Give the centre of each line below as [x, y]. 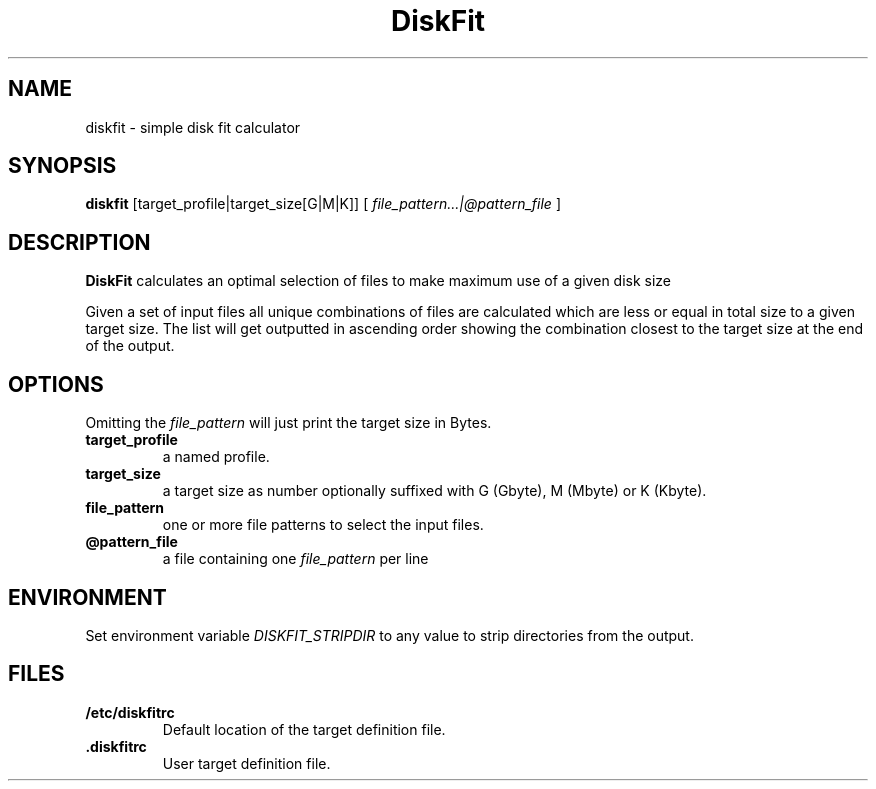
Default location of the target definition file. [304, 729]
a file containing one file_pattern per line [295, 559]
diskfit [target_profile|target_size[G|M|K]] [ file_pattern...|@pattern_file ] [323, 204]
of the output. [130, 346]
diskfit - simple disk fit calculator [193, 127]
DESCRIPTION [79, 242]
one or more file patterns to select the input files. [323, 525]
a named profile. [216, 457]
